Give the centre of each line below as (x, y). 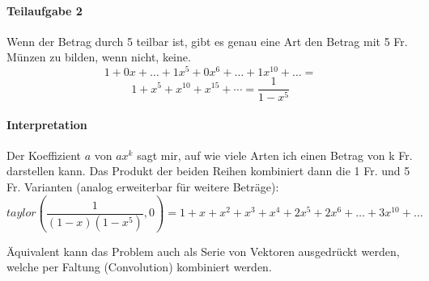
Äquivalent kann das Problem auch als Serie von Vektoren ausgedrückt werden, (203, 251)
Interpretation (47, 124)
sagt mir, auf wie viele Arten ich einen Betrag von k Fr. (275, 155)
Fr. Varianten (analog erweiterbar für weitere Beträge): (143, 186)
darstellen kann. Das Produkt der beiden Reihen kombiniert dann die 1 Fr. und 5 (208, 171)
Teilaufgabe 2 (45, 10)
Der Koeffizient (44, 155)
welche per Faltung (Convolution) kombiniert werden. (139, 267)
